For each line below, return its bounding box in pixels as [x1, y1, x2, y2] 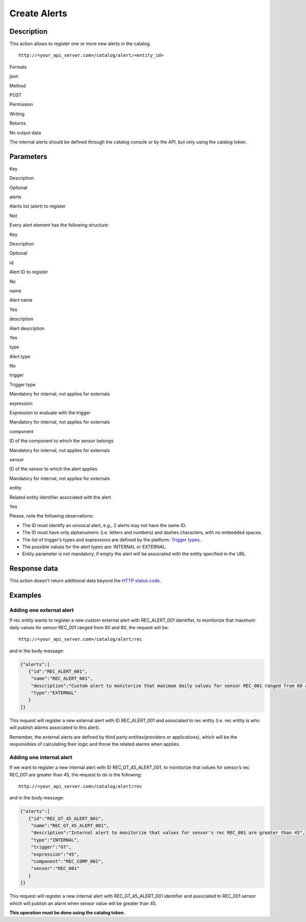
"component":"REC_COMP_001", [31, 859, 104, 864]
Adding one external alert [9, 606, 74, 613]
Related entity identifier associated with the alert [9, 494, 112, 500]
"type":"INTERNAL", [31, 837, 80, 843]
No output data [9, 129, 41, 135]
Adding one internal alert [9, 753, 72, 761]
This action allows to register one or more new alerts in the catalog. [9, 41, 151, 47]
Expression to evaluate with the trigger [9, 410, 91, 416]
